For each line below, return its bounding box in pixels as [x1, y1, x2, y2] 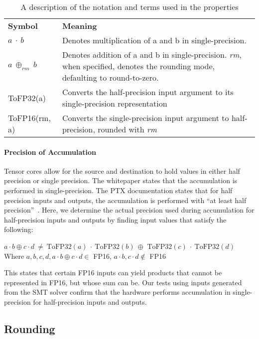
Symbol [8, 20, 38, 31]
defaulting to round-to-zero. [62, 72, 159, 83]
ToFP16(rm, [8, 112, 51, 123]
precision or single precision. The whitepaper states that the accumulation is [4, 175, 238, 186]
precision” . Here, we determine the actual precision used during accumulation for [4, 205, 255, 215]
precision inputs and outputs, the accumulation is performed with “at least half [4, 195, 247, 205]
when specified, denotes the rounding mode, [62, 60, 215, 72]
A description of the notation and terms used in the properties [20, 1, 239, 12]
